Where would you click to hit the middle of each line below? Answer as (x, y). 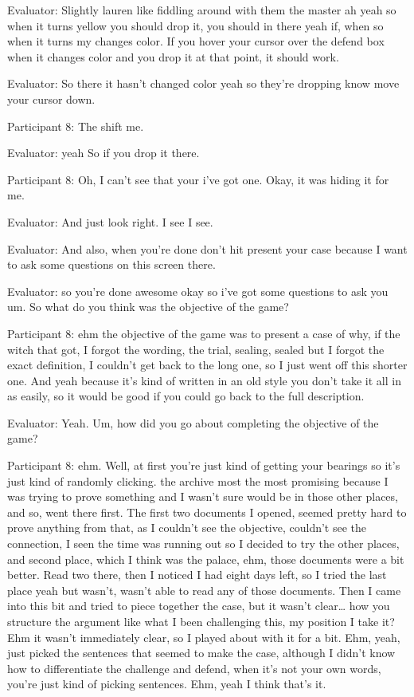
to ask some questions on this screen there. (111, 264)
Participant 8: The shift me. (76, 126)
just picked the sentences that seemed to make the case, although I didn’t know (201, 653)
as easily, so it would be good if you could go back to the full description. (186, 396)
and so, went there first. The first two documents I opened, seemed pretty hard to (207, 512)
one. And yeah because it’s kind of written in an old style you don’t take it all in (204, 380)
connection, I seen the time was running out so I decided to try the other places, (203, 543)
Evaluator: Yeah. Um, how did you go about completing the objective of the (193, 422)
